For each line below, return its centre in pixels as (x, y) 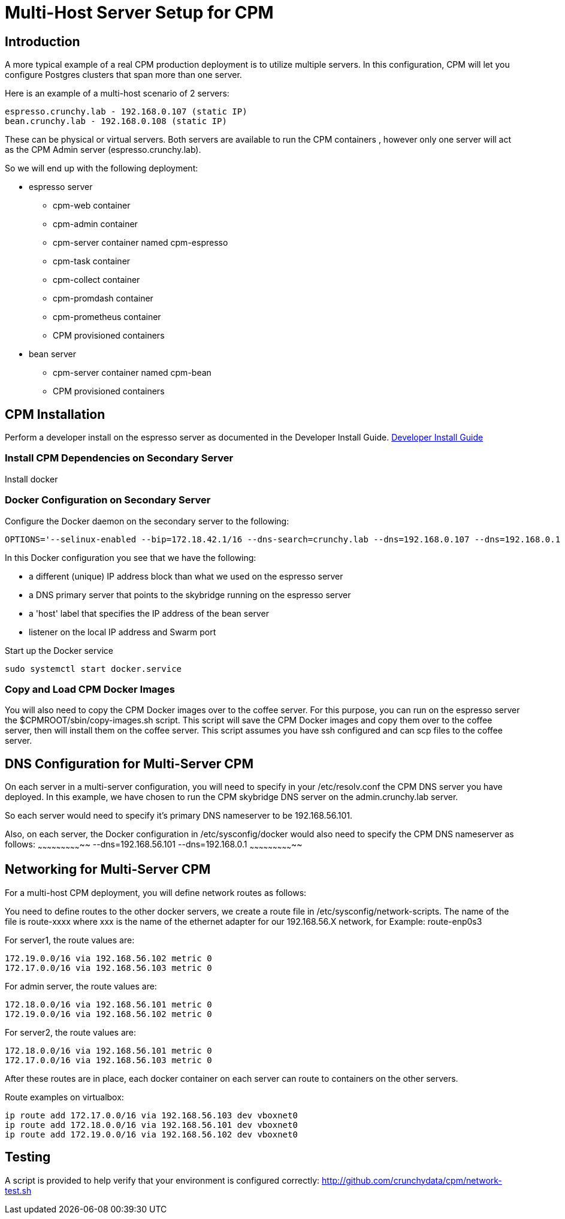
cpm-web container (92, 206)
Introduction (43, 41)
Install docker (31, 479)
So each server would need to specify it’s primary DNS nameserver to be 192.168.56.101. (179, 816)
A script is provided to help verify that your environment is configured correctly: (162, 1180)
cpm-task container (92, 261)
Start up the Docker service (59, 650)
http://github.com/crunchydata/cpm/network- (412, 1180)
